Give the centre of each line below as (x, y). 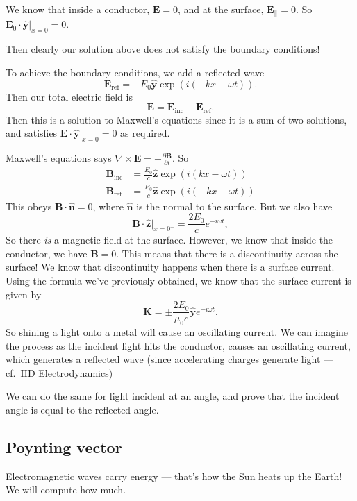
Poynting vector (64, 447)
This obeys (29, 206)
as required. (145, 133)
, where (108, 206)
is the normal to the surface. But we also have (234, 206)
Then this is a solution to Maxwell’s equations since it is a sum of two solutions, (176, 119)
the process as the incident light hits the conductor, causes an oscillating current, (178, 345)
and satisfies (32, 133)
